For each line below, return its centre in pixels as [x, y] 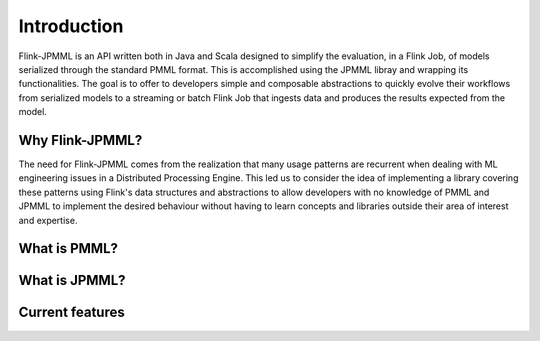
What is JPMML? [72, 280]
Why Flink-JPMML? [80, 140]
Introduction [71, 26]
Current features [71, 312]
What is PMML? [68, 248]
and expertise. [48, 220]
